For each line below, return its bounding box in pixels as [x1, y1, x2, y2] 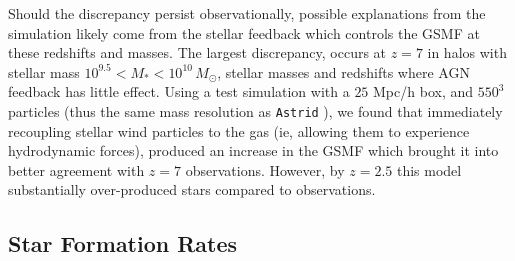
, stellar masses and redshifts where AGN [217, 61, 470, 82]
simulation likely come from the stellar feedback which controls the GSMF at [8, 22, 480, 43]
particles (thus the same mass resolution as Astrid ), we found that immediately [8, 100, 503, 121]
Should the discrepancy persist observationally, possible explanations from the [8, 3, 486, 23]
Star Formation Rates [8, 228, 238, 259]
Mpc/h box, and [373, 81, 474, 102]
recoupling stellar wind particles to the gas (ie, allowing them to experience [8, 120, 470, 141]
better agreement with [8, 159, 145, 180]
